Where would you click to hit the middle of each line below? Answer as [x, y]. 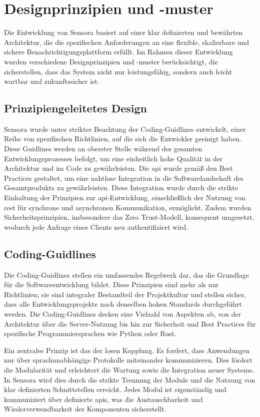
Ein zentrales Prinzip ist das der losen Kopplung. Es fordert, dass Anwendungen [127, 350]
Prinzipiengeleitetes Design [76, 108]
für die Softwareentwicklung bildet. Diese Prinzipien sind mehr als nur [111, 284]
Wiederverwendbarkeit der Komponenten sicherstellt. [85, 409]
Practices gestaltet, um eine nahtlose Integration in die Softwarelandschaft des [124, 178]
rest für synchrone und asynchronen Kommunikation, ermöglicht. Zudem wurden [128, 207]
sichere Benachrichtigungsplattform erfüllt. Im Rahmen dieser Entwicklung [118, 52]
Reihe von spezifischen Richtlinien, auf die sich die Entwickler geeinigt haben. [123, 139]
